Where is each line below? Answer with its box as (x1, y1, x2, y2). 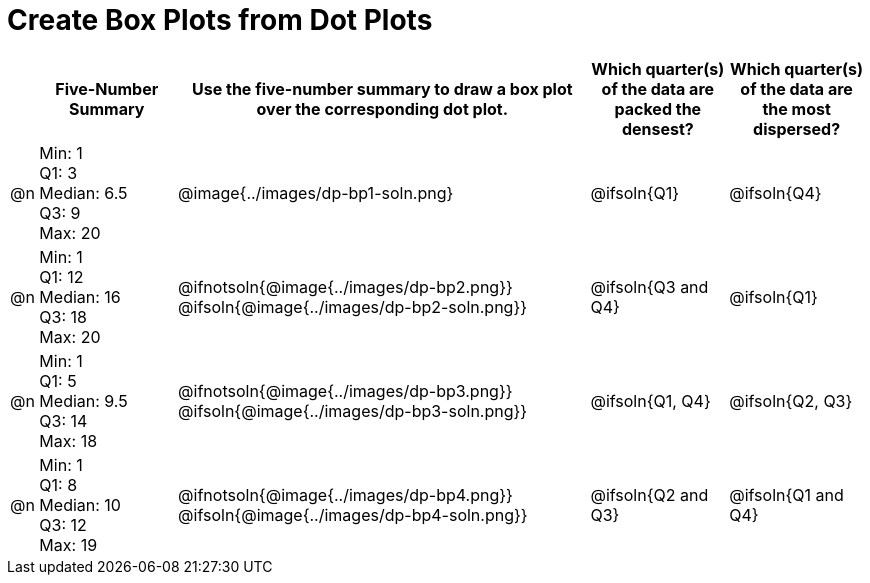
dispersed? (753, 118, 841, 139)
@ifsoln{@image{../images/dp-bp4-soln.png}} (178, 504, 528, 525)
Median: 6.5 (39, 182, 128, 203)
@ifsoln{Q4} (729, 182, 822, 203)
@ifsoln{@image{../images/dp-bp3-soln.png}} (178, 400, 528, 421)
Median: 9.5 (39, 390, 128, 411)
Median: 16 (39, 286, 121, 307)
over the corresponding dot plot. (256, 98, 508, 119)
